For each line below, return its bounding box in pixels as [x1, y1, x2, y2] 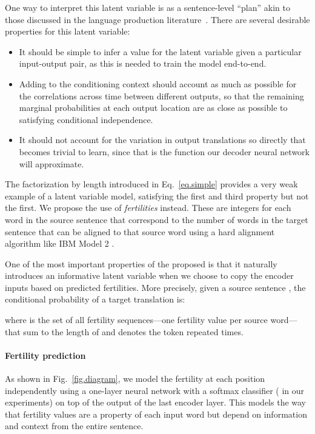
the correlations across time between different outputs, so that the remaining [19, 89, 304, 102]
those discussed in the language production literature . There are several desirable [5, 13, 310, 25]
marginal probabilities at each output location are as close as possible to [19, 101, 288, 114]
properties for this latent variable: [5, 25, 130, 38]
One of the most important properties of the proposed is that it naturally [5, 257, 277, 270]
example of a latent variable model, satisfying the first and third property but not [5, 189, 309, 202]
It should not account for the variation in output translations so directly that [19, 133, 306, 146]
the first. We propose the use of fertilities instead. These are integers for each [5, 201, 291, 214]
